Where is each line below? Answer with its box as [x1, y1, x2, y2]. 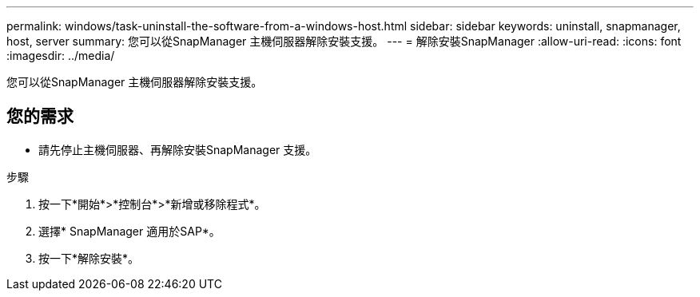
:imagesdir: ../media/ [6, 49, 115, 62]
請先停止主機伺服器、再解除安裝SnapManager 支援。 [38, 142, 317, 156]
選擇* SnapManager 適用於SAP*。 [38, 224, 221, 238]
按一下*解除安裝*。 [38, 251, 140, 265]
